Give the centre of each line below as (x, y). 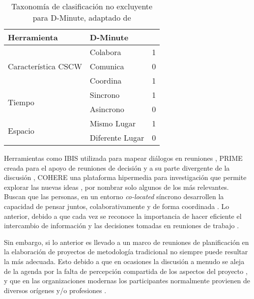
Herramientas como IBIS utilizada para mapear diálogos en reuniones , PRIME (123, 158)
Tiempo (21, 102)
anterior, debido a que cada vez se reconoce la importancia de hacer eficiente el (123, 216)
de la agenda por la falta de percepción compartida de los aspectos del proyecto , (126, 271)
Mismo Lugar (113, 123)
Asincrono (107, 109)
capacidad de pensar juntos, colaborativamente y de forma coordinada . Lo (117, 206)
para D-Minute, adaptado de (82, 17)
